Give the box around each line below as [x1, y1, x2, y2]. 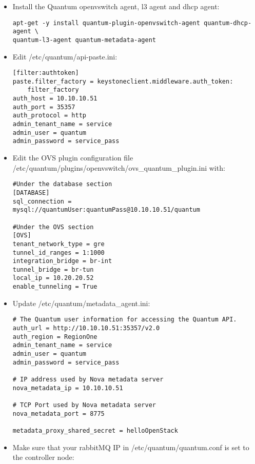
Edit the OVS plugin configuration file [12, 152, 133, 163]
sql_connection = [12, 197, 72, 205]
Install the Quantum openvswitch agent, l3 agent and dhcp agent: [12, 1, 220, 11]
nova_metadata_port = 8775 [12, 410, 105, 417]
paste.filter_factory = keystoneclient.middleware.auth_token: [12, 77, 233, 85]
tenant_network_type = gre [12, 240, 105, 248]
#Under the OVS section [12, 223, 94, 231]
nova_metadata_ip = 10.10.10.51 [12, 384, 123, 392]
